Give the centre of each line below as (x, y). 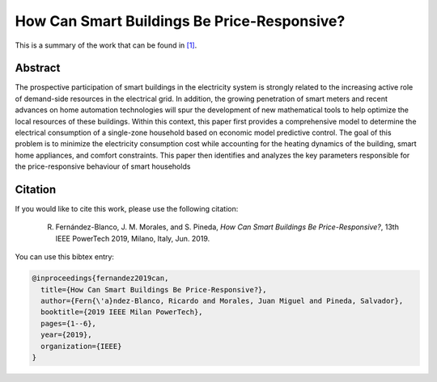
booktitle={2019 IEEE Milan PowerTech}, (122, 312)
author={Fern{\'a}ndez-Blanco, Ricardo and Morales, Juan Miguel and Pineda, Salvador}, (222, 301)
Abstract (38, 68)
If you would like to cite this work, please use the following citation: (127, 209)
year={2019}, (66, 335)
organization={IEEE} (81, 346)
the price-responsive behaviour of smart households (103, 166)
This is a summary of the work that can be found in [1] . (106, 45)
